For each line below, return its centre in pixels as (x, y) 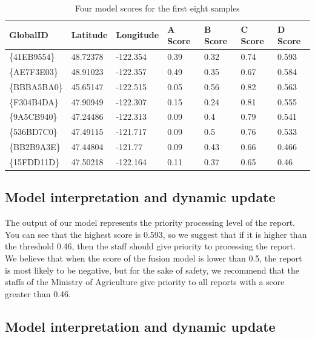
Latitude (89, 35)
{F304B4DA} (34, 101)
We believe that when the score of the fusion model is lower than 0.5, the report (154, 258)
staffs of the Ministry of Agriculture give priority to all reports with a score (145, 282)
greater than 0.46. (38, 293)
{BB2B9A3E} (35, 147)
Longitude (138, 35)
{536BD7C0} (33, 132)
